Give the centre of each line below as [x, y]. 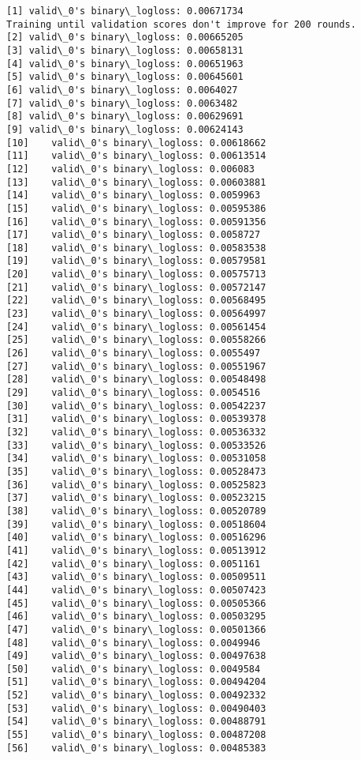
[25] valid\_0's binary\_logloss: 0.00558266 [136, 340]
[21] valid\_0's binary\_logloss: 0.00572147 [136, 287]
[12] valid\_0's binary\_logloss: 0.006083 [130, 169]
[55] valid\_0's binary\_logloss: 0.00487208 [136, 735]
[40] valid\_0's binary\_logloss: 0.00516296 [136, 538]
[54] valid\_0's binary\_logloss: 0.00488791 [136, 722]
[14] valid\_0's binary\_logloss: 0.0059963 [134, 196]
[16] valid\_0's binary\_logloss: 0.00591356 [136, 222]
